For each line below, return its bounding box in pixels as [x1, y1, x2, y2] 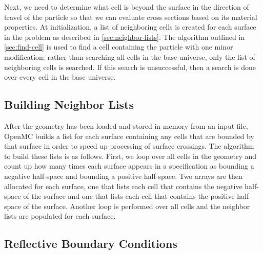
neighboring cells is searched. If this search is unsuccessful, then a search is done [4, 61, 256, 72]
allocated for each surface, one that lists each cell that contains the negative [4, 180, 242, 191]
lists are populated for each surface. [4, 211, 116, 221]
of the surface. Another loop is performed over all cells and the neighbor [23, 200, 250, 211]
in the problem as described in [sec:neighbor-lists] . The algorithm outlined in [4, 31, 245, 42]
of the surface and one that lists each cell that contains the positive [23, 191, 235, 201]
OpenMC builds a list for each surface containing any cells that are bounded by [4, 130, 254, 141]
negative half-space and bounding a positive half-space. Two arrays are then [4, 170, 242, 181]
